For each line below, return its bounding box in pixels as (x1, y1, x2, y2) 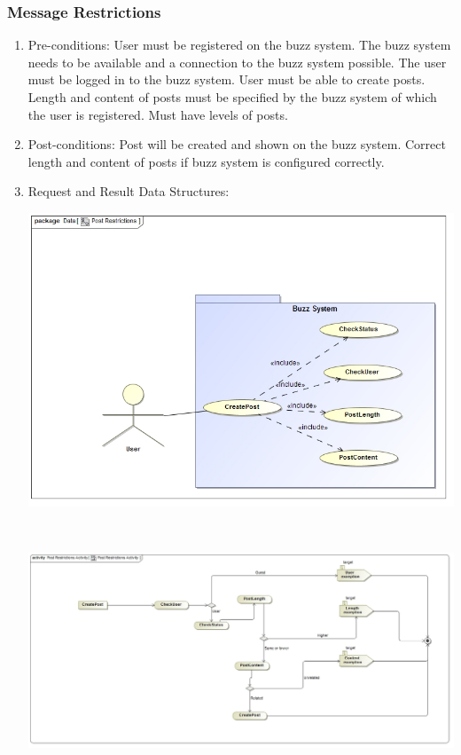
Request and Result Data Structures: (27, 182, 230, 201)
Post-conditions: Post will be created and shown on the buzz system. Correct (27, 135, 446, 153)
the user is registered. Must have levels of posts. (27, 105, 288, 123)
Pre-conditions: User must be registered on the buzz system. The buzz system (27, 35, 451, 54)
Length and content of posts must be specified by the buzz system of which (27, 88, 437, 106)
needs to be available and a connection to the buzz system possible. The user (27, 52, 447, 71)
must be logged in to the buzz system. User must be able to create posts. (27, 70, 426, 89)
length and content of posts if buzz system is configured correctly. (27, 152, 385, 170)
